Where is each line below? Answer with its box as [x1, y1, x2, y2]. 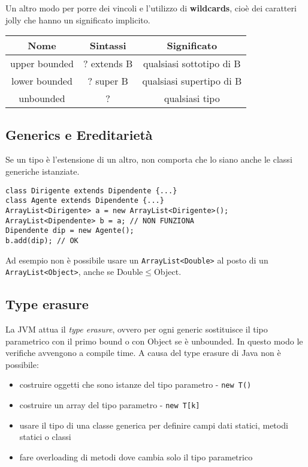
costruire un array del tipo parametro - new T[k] [19, 399, 200, 411]
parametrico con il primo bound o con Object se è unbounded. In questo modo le [5, 334, 303, 347]
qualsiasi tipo [164, 91, 220, 106]
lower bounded [11, 74, 73, 88]
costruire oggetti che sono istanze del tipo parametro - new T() [19, 378, 252, 391]
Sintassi [89, 38, 126, 53]
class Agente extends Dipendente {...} [5, 196, 164, 205]
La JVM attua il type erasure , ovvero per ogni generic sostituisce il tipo [5, 323, 268, 336]
